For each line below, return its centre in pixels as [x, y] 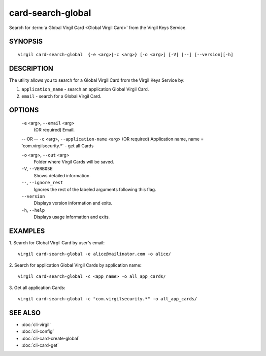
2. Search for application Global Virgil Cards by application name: [75, 265]
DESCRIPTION [31, 68]
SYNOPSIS [26, 42]
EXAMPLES [27, 231]
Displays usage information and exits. [72, 217]
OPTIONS [24, 110]
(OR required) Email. [54, 130]
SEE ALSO [25, 313]
